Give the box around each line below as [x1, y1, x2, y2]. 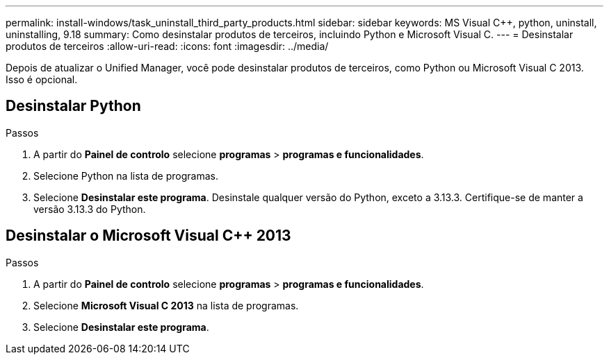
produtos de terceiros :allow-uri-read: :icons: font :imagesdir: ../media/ [6, 40, 329, 52]
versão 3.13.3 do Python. [33, 203, 146, 215]
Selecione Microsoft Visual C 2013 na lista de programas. [33, 299, 299, 311]
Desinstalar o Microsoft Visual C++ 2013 [6, 227, 291, 245]
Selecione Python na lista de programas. [33, 169, 218, 182]
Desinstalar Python [6, 97, 141, 115]
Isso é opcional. [6, 74, 78, 85]
